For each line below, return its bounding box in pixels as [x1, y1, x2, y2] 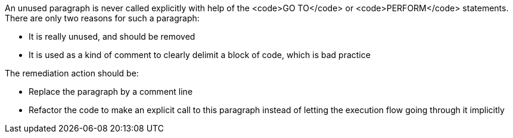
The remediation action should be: [5, 68, 139, 78]
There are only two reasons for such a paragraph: [5, 13, 200, 23]
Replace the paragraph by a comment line [29, 86, 193, 97]
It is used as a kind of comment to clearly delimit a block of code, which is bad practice [29, 50, 371, 60]
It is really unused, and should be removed [29, 31, 195, 41]
